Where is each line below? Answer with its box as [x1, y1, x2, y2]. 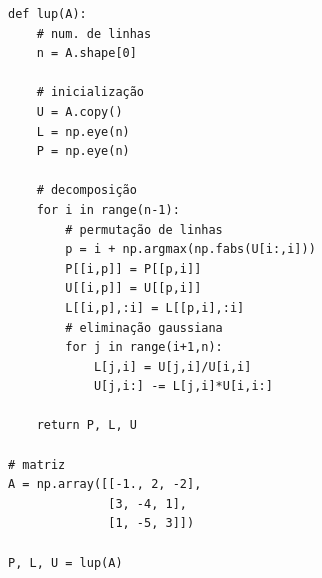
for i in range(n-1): [36, 202, 180, 217]
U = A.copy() [36, 104, 123, 119]
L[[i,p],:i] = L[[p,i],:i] [65, 300, 245, 315]
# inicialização [36, 85, 145, 100]
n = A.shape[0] [36, 46, 137, 61]
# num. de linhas [36, 26, 152, 41]
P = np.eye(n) [36, 144, 130, 159]
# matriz [8, 457, 66, 472]
